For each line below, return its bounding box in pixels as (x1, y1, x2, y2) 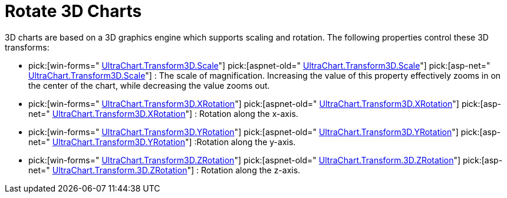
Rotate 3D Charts (5, 1, 142, 21)
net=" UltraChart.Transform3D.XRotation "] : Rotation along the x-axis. (28, 108, 298, 119)
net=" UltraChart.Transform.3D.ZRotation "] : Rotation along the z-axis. (28, 165, 301, 175)
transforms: (5, 42, 50, 52)
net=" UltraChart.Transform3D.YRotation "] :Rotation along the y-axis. (28, 136, 296, 147)
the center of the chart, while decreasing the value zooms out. (28, 80, 270, 90)
